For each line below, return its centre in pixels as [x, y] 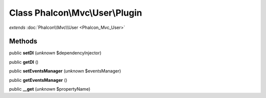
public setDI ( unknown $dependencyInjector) [55, 53]
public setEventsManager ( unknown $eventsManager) [65, 71]
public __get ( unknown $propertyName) [50, 89]
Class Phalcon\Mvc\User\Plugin [76, 13]
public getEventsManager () [38, 80]
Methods [23, 41]
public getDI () [24, 62]
